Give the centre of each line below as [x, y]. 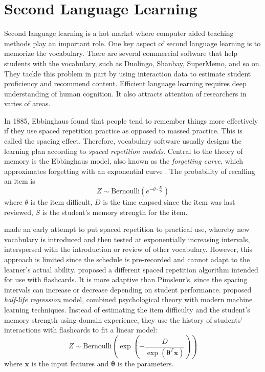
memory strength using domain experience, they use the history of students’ [124, 319]
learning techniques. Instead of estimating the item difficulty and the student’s [127, 309]
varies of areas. [27, 103]
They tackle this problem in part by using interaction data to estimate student [128, 73]
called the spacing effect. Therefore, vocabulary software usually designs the [123, 141]
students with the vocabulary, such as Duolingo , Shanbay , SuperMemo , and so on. [133, 63]
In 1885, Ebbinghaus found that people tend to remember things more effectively [131, 120]
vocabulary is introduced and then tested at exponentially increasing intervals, [127, 239]
